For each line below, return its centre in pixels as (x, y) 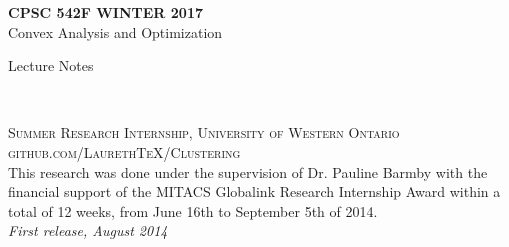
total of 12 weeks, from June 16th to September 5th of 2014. (193, 210)
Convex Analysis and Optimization (115, 31)
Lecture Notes (51, 65)
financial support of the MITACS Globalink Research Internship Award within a (254, 191)
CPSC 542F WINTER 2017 (106, 12)
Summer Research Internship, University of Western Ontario (204, 132)
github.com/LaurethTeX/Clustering (124, 151)
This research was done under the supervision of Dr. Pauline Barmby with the (248, 171)
